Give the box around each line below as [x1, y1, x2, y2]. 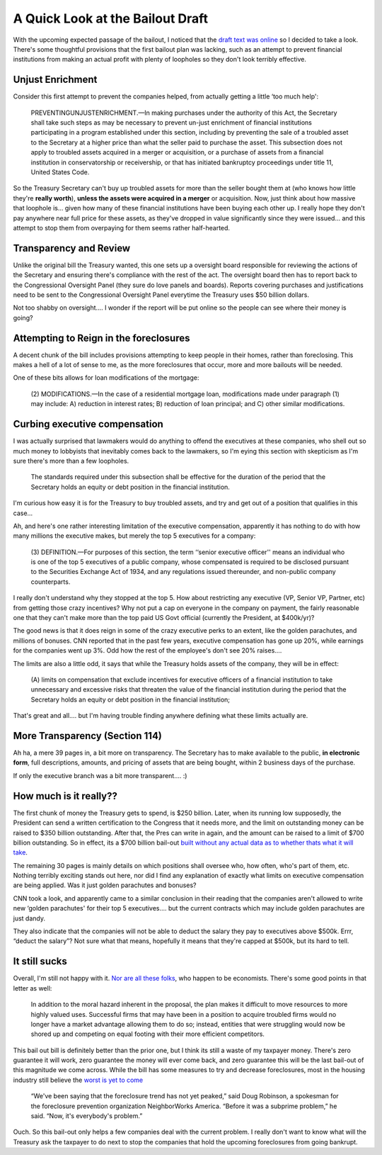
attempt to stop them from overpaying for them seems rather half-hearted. [13, 223, 230, 232]
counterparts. [30, 577, 71, 586]
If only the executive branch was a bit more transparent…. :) [13, 771, 187, 779]
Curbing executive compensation [13, 418, 164, 430]
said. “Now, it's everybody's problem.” [30, 1112, 143, 1120]
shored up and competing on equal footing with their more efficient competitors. [30, 1030, 265, 1038]
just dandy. [13, 914, 46, 923]
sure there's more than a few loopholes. [13, 456, 129, 465]
